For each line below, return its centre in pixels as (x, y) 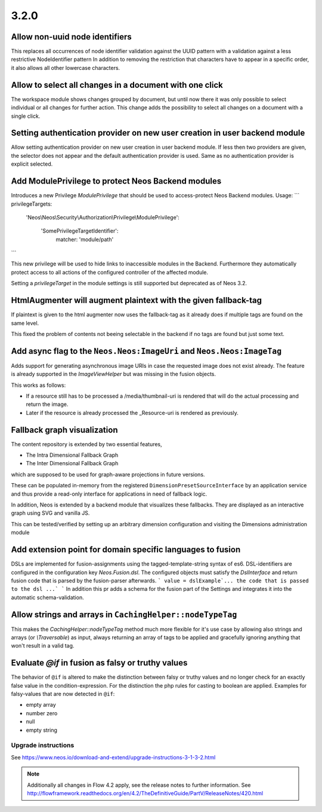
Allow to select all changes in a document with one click (117, 85)
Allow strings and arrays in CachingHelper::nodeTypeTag (124, 614)
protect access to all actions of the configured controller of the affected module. (110, 272)
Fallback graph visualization (64, 430)
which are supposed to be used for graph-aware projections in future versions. (108, 474)
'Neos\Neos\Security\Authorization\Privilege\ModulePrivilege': (103, 217)
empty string (42, 730)
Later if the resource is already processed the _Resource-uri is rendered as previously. (132, 413)
